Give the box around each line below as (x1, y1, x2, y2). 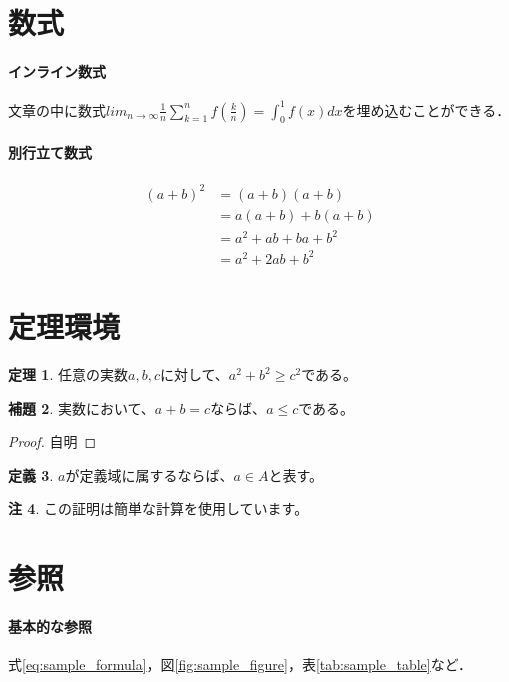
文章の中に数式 (8, 99, 106, 120)
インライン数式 (8, 60, 106, 81)
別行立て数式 (8, 142, 92, 163)
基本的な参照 (8, 615, 92, 636)
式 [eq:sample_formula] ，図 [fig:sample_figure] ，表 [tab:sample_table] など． (8, 654, 473, 675)
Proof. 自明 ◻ (8, 431, 97, 452)
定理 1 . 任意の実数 (8, 364, 128, 385)
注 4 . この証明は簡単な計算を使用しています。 (8, 498, 309, 519)
